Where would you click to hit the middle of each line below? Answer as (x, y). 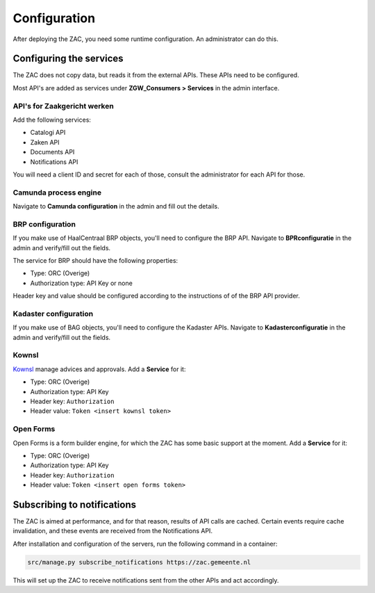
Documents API (52, 152)
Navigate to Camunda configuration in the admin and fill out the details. (116, 206)
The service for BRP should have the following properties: (95, 260)
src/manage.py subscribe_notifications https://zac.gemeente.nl (139, 562)
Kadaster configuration (53, 314)
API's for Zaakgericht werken (63, 106)
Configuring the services (68, 59)
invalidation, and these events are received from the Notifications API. (113, 531)
